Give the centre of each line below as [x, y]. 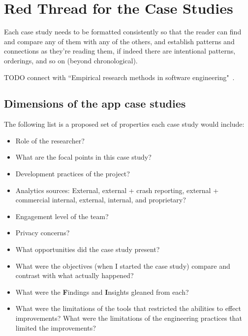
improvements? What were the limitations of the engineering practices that [129, 318]
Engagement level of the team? [62, 216]
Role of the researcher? [50, 140]
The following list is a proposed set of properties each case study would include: [124, 124]
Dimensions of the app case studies [95, 103]
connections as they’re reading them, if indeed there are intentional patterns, [120, 51]
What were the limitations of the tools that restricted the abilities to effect [128, 308]
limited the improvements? [56, 327]
